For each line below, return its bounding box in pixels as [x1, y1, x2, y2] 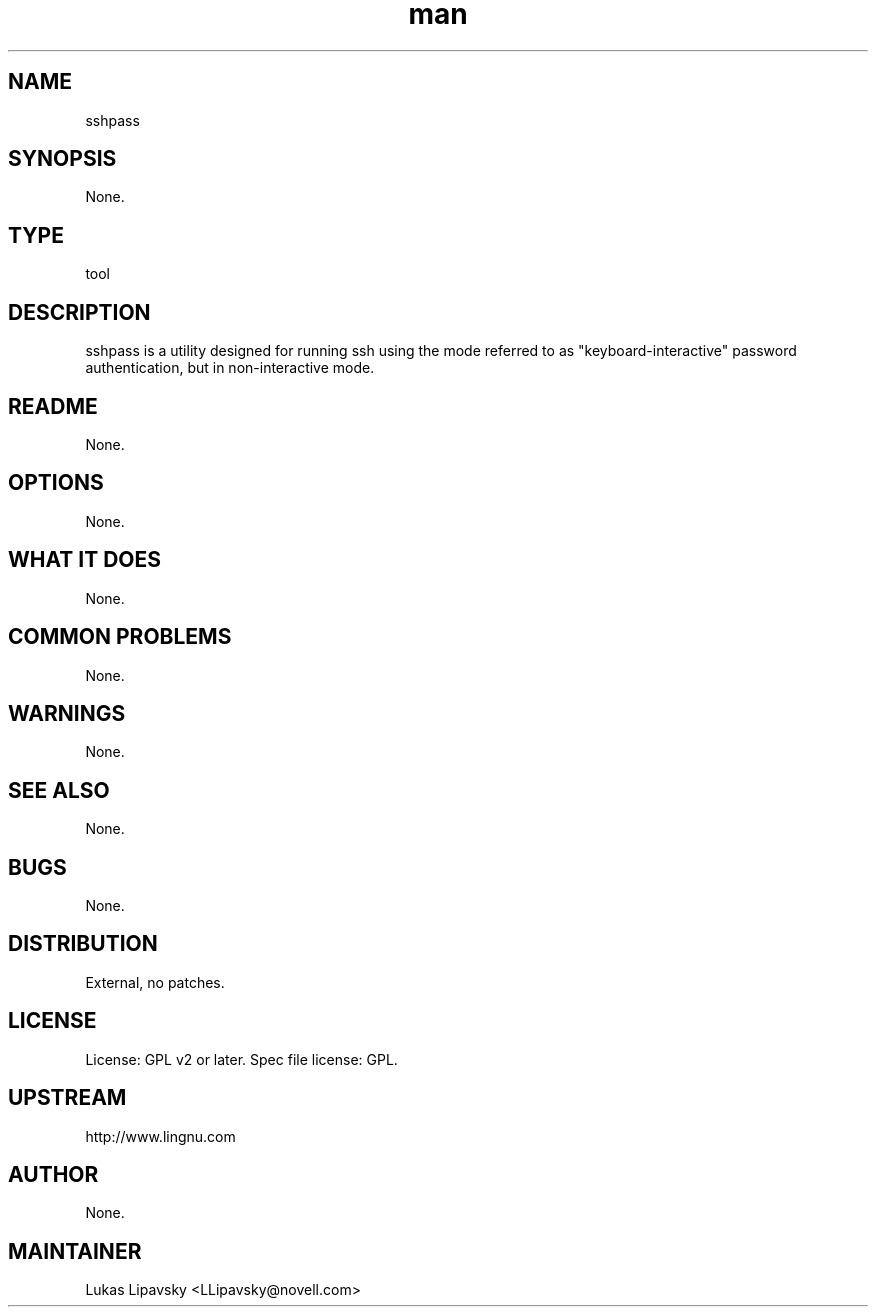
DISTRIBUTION [8, 931, 158, 957]
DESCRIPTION [8, 299, 151, 325]
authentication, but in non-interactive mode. [85, 359, 375, 377]
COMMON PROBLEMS [8, 624, 232, 650]
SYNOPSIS [8, 146, 117, 172]
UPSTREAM [8, 1085, 127, 1111]
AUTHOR [8, 1161, 99, 1187]
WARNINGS [8, 700, 126, 726]
